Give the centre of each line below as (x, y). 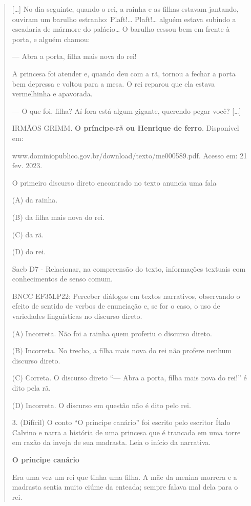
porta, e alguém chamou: (51, 39)
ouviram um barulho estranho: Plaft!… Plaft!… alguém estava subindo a (124, 19)
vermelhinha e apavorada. (52, 94)
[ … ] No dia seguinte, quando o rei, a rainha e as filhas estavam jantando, (125, 9)
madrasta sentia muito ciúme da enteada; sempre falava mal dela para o (125, 487)
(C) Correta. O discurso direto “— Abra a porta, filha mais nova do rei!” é (129, 378)
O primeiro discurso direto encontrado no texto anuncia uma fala (114, 182)
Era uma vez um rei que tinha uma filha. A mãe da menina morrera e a (124, 477)
